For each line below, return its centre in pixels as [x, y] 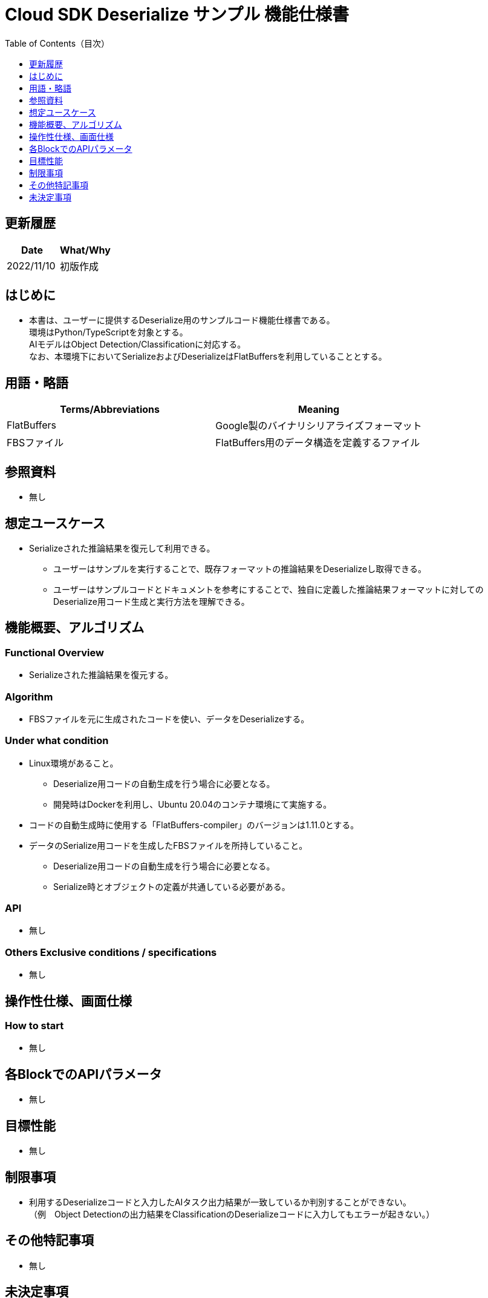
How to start [34, 1026]
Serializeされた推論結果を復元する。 [101, 675]
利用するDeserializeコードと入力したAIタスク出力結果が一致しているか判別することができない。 [220, 1202]
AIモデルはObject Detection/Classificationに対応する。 [138, 344]
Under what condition [57, 741]
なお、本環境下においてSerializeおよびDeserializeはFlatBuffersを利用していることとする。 [208, 357]
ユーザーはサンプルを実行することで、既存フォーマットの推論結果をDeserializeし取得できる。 [240, 568]
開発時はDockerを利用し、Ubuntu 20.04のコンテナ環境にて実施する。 [193, 804]
